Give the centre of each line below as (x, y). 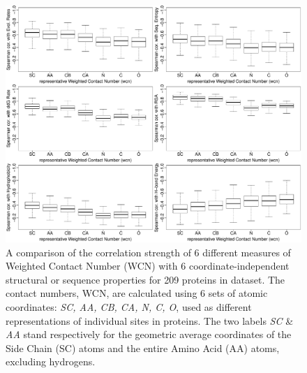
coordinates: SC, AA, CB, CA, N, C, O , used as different (129, 307)
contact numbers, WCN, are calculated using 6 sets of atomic (137, 293)
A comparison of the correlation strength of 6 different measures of (148, 252)
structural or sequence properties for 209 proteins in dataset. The (145, 279)
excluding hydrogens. (51, 361)
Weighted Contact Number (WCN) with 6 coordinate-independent (148, 266)
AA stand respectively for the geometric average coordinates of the (149, 334)
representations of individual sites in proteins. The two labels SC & (150, 320)
